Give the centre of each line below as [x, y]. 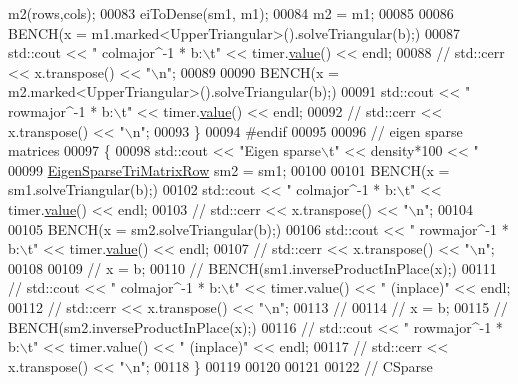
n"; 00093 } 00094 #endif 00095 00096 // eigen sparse [297, 130]
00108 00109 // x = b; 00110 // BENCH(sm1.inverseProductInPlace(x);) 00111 [252, 267]
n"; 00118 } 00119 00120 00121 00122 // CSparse [282, 365]
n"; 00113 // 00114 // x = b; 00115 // [390, 306]
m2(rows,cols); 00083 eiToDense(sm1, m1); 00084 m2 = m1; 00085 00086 [231, 13]
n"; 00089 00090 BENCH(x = [249, 71]
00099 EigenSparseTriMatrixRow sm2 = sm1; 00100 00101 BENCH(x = [229, 169]
